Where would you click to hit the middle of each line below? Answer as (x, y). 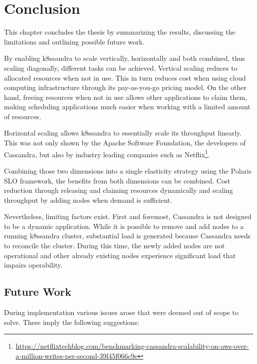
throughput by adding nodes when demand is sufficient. (88, 200)
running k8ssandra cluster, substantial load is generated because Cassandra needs (128, 236)
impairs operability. (33, 265)
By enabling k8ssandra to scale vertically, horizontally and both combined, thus (125, 58)
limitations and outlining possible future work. (74, 41)
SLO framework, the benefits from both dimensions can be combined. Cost (117, 180)
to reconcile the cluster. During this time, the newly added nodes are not (114, 246)
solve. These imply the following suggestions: (72, 322)
